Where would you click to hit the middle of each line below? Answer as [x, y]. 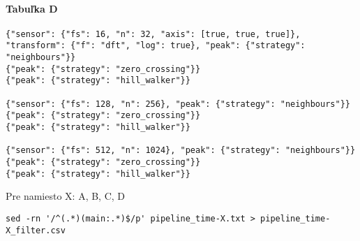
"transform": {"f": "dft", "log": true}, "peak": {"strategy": [156, 46]
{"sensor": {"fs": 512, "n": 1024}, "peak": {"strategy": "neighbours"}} [181, 151]
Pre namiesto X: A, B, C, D [66, 196]
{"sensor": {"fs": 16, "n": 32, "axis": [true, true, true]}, [153, 34]
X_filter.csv [36, 230]
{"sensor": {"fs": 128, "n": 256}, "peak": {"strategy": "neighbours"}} [178, 104]
